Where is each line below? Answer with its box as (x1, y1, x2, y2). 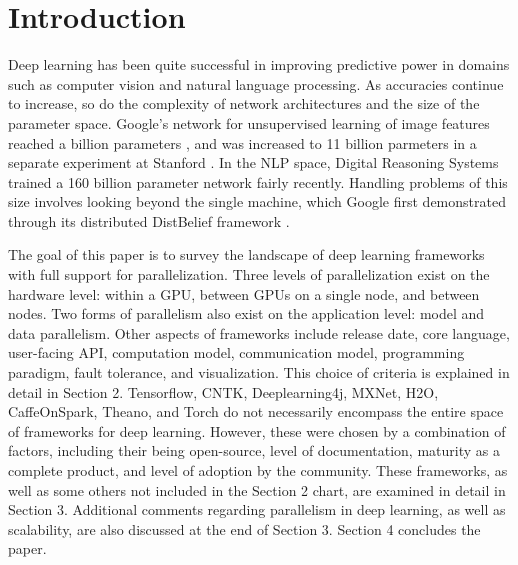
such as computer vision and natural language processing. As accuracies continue (8, 73, 504, 94)
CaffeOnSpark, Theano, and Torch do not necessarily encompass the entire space (8, 401, 504, 422)
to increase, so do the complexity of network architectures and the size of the (8, 93, 480, 114)
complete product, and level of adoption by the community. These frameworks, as (8, 460, 508, 480)
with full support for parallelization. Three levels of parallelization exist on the (8, 264, 490, 285)
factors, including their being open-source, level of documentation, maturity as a (8, 440, 500, 461)
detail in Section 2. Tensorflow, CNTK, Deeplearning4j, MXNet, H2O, (8, 381, 439, 402)
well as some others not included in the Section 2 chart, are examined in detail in (8, 479, 506, 500)
